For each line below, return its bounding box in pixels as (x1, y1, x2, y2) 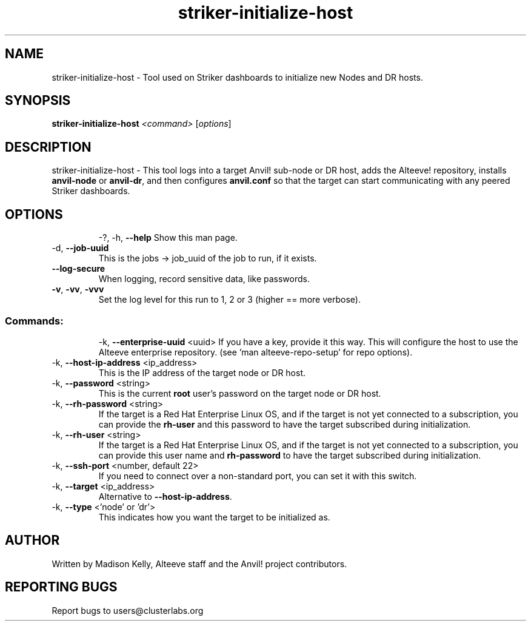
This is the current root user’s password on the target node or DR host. (98, 388, 381, 399)
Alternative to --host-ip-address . (98, 491, 232, 502)
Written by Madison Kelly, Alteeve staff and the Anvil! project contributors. (52, 558, 347, 569)
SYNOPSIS (5, 93, 71, 109)
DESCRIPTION (5, 139, 92, 155)
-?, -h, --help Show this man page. (98, 232, 238, 243)
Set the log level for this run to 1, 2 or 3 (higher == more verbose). (98, 294, 361, 305)
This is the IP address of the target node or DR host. (98, 367, 306, 378)
